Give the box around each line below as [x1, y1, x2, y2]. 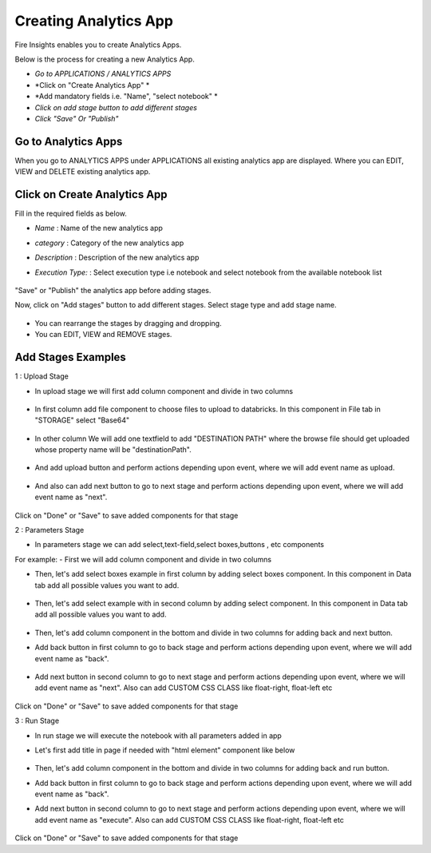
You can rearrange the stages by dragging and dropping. [34, 318, 223, 327]
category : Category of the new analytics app [34, 238, 184, 248]
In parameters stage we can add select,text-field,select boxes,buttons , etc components [34, 540, 325, 549]
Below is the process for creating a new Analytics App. [14, 54, 195, 64]
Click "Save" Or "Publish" [34, 113, 119, 123]
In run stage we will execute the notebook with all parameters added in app [34, 731, 283, 740]
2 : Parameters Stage [14, 526, 85, 535]
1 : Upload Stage [14, 371, 69, 381]
